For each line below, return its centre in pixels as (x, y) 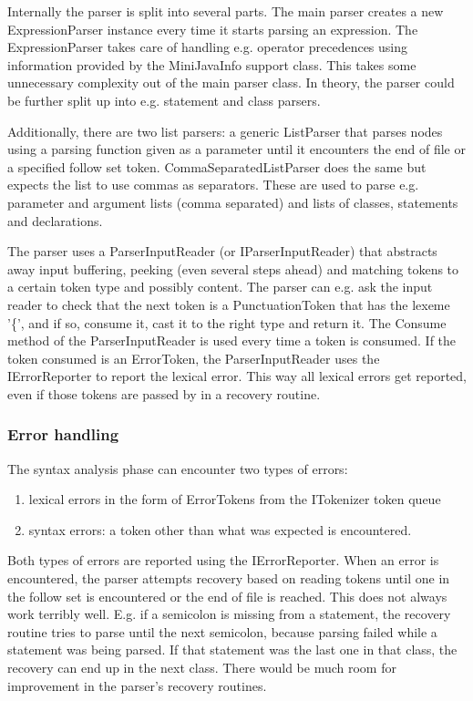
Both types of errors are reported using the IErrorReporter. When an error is (223, 560)
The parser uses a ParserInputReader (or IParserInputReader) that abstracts (222, 251)
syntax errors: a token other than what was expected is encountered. (220, 529)
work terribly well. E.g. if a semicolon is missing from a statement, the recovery (229, 614)
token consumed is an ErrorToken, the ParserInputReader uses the (194, 358)
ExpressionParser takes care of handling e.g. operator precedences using (208, 47)
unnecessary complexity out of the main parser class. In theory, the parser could (231, 82)
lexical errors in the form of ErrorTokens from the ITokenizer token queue (235, 499)
